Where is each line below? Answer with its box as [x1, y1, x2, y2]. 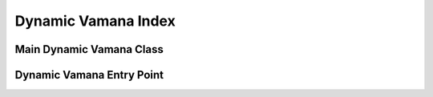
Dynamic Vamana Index [14, 12, 176, 30]
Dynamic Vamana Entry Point [14, 68, 164, 82]
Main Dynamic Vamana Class [14, 42, 164, 56]
